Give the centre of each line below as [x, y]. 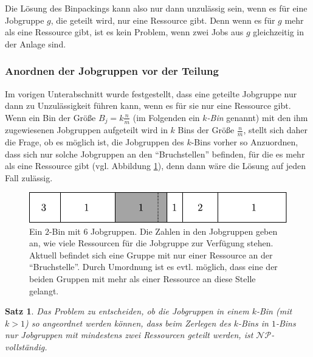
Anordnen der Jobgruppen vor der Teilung [112, 71]
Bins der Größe [206, 130]
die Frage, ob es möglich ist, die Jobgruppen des [95, 142]
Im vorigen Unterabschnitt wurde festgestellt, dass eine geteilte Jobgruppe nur [151, 93]
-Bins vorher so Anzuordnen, [245, 142]
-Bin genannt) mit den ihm [257, 117]
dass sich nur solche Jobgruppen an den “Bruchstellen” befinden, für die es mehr [155, 154]
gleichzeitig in [278, 32]
